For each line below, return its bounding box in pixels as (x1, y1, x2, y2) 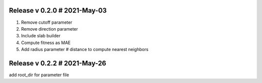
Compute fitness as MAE (21, 39, 71, 46)
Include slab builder (21, 33, 61, 39)
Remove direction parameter (21, 26, 78, 32)
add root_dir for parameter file (9, 72, 69, 78)
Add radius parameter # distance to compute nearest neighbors (21, 47, 149, 52)
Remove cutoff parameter (21, 19, 72, 25)
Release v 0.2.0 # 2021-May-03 (9, 6, 107, 15)
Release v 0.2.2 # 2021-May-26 (9, 59, 106, 67)
